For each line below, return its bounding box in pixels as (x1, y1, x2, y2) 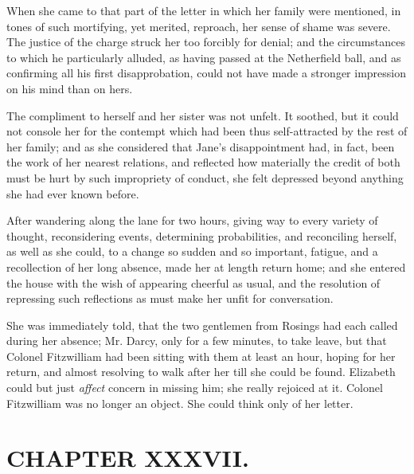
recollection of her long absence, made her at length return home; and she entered (6, 258, 406, 275)
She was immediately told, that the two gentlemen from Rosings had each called (6, 316, 398, 333)
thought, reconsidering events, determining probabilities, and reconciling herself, (6, 227, 397, 244)
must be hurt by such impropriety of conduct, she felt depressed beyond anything (6, 169, 404, 186)
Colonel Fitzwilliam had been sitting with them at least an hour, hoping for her (6, 347, 396, 364)
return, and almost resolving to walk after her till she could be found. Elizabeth (6, 363, 396, 380)
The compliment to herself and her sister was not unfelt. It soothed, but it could (6, 107, 399, 123)
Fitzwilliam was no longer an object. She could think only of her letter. (6, 394, 353, 411)
